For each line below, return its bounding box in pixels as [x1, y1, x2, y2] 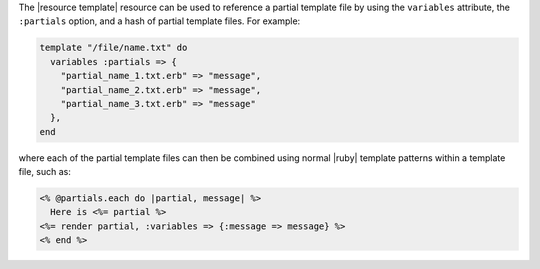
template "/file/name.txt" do [39, 42, 188, 54]
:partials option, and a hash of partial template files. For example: [18, 15, 301, 27]
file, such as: [18, 166, 72, 178]
